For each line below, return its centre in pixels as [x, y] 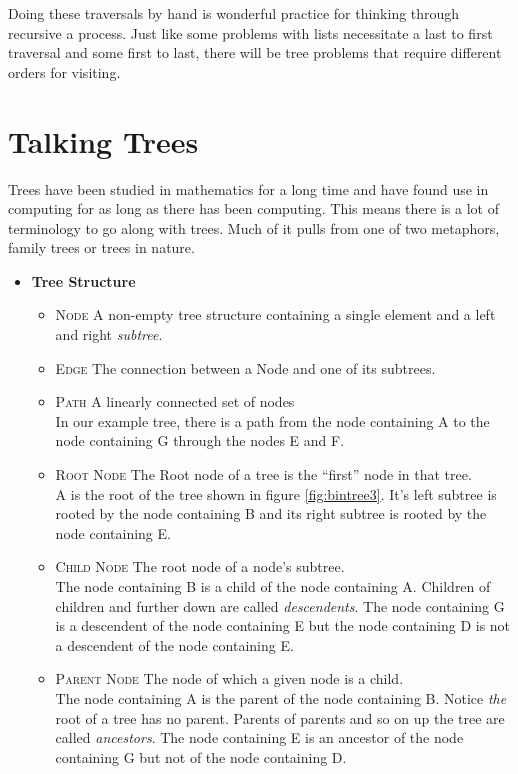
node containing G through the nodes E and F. [200, 440]
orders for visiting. [64, 71]
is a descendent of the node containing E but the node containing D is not [283, 625]
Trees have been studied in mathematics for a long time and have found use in [248, 188]
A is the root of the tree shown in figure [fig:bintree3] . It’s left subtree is [276, 493]
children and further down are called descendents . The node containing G [280, 605]
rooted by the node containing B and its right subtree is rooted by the [271, 513]
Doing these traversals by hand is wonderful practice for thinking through [234, 13]
